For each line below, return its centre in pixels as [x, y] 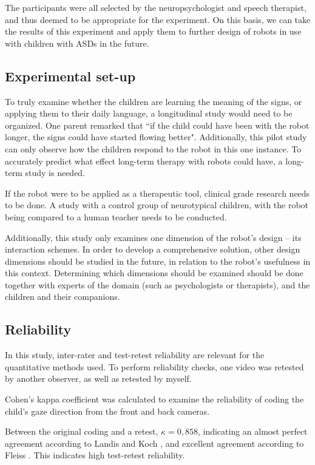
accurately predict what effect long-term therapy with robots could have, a [144, 161]
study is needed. [55, 173]
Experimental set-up [70, 76]
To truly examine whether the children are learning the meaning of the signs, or [154, 101]
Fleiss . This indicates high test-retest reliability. [95, 455]
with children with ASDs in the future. [77, 43]
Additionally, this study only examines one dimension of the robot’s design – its [153, 237]
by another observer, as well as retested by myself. [98, 378]
